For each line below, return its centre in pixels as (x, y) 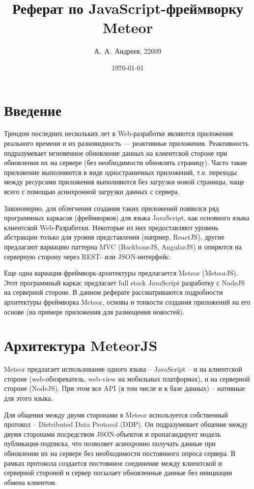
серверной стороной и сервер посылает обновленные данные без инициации (118, 472)
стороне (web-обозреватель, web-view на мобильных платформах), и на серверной (127, 378)
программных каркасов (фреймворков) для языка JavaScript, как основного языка (127, 218)
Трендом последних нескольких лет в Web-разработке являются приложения (118, 133)
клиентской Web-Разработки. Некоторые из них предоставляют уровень (111, 227)
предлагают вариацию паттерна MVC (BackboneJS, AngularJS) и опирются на (123, 246)
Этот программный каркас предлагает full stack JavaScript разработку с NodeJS (125, 282)
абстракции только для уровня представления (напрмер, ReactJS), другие (114, 237)
